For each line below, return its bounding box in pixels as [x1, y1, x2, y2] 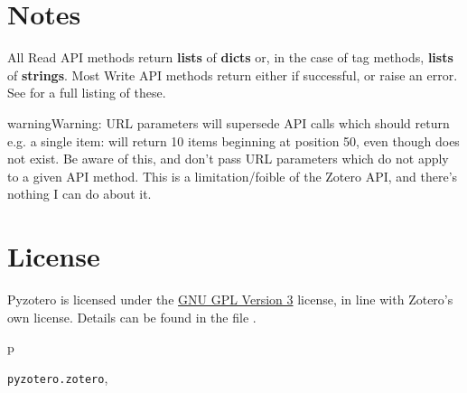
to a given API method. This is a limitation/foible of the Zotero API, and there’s [7, 166, 458, 185]
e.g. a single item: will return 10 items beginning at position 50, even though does [7, 131, 460, 150]
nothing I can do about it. [7, 184, 152, 203]
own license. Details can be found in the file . [7, 307, 257, 326]
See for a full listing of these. [7, 83, 166, 102]
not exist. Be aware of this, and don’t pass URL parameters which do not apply [7, 149, 449, 168]
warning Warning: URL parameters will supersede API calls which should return [7, 113, 450, 132]
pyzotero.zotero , [7, 368, 108, 387]
